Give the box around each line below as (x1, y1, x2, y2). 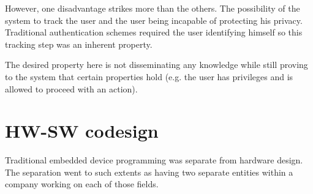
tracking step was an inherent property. (5, 37, 153, 50)
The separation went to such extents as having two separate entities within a (5, 165, 293, 178)
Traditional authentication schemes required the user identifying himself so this (5, 26, 303, 39)
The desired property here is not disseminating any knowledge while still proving (5, 58, 308, 71)
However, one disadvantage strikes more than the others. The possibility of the (5, 2, 300, 14)
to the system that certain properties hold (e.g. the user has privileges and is (5, 70, 293, 83)
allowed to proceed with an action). (5, 82, 138, 95)
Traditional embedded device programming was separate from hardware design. (5, 154, 303, 166)
